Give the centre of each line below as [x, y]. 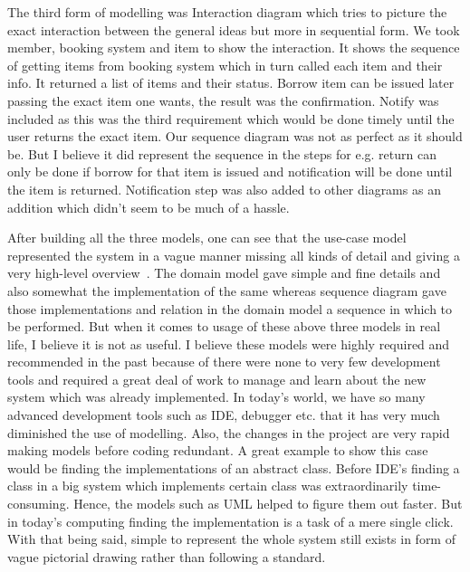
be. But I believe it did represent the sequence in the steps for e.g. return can [222, 153]
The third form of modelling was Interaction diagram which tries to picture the [227, 12]
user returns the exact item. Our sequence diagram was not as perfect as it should [235, 136]
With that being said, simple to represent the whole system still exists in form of [231, 539]
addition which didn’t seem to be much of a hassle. [149, 207]
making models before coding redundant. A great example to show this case [218, 450]
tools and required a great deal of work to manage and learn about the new [217, 379]
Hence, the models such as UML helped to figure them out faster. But [268, 504]
